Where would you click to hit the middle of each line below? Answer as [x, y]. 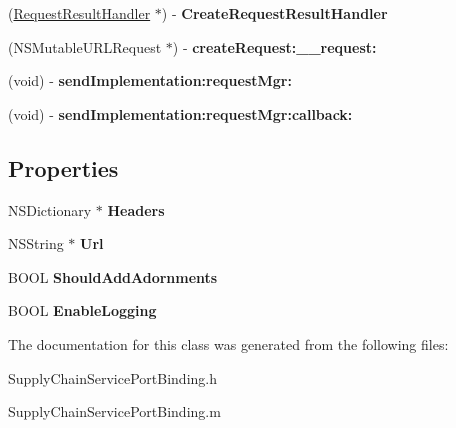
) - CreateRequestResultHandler [274, 13]
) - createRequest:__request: [274, 46]
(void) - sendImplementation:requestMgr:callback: [180, 113]
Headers [136, 209]
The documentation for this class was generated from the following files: [228, 343]
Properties [63, 167]
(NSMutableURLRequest [85, 46]
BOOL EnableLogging [82, 310]
